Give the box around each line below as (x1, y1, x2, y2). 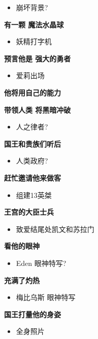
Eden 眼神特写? (16, 257, 67, 268)
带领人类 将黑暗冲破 (4, 104, 71, 115)
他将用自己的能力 (4, 87, 61, 97)
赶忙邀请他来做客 (4, 172, 61, 183)
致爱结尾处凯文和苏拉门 (16, 223, 94, 234)
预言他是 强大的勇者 (4, 53, 71, 63)
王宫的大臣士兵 (4, 207, 54, 217)
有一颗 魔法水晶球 (4, 19, 64, 29)
